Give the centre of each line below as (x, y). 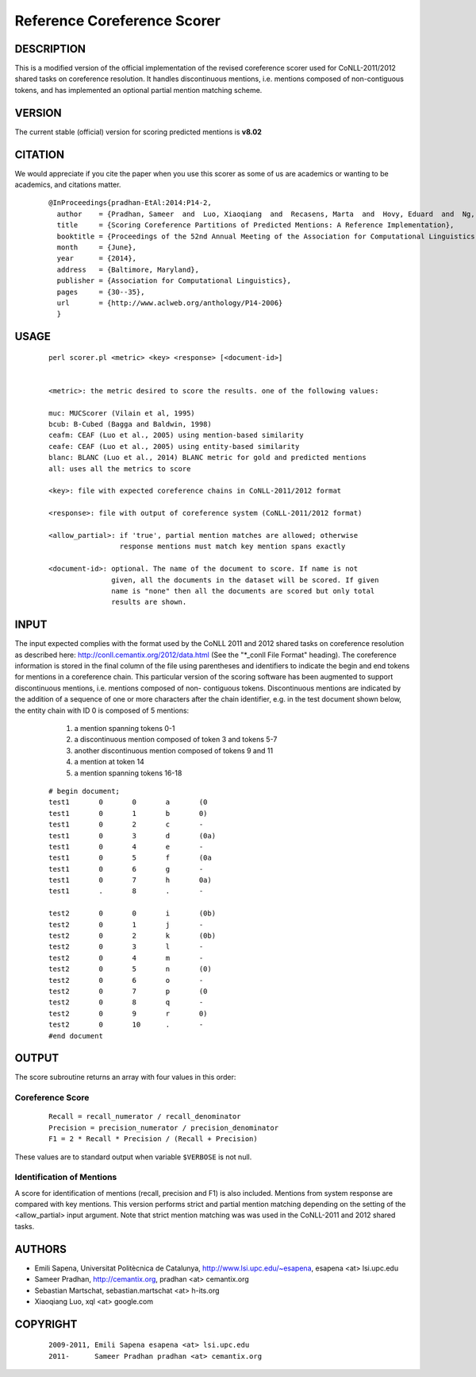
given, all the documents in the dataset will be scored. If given (245, 580)
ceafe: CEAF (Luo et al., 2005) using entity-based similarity (174, 446)
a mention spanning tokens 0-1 (125, 728)
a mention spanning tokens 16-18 (128, 773)
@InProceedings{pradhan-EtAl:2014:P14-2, (130, 203)
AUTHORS (41, 1249)
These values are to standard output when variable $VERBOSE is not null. (133, 1157)
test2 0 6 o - (126, 980)
